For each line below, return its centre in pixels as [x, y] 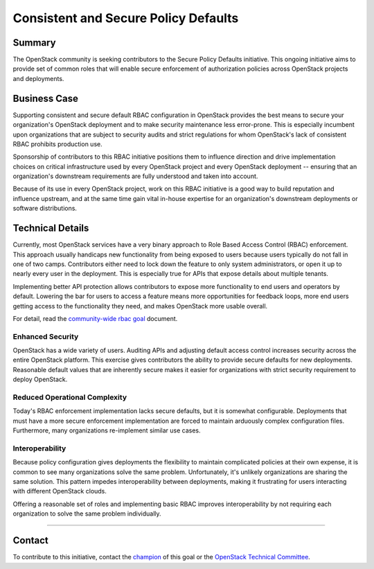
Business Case [46, 98]
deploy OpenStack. [40, 379]
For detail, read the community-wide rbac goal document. [95, 318]
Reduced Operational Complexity [70, 397]
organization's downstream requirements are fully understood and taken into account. [135, 176]
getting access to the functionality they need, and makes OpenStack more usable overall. [140, 306]
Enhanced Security [46, 336]
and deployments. [38, 78]
